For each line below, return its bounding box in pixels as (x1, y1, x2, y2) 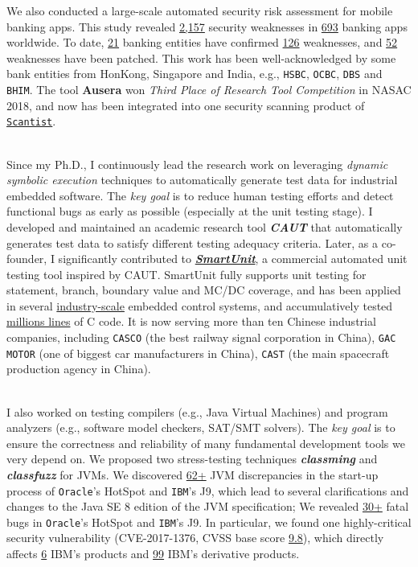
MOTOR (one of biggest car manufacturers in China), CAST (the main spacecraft (6, 344, 390, 361)
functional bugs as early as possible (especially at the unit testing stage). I (6, 203, 373, 220)
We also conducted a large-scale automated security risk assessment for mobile (6, 2, 393, 18)
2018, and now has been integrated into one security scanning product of (6, 97, 365, 113)
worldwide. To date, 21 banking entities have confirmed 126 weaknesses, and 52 (6, 34, 398, 51)
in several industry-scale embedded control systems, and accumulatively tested (6, 297, 393, 314)
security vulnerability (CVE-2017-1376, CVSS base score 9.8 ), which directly (6, 529, 384, 546)
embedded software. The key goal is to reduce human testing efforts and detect (6, 187, 394, 203)
